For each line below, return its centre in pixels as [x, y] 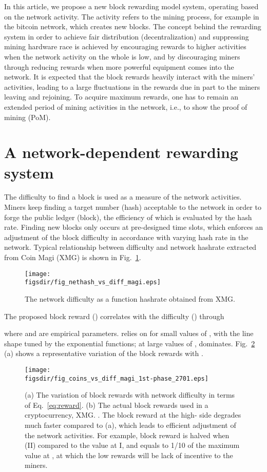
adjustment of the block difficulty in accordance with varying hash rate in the [126, 237]
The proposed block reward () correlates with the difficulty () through [114, 316]
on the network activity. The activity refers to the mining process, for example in [132, 16]
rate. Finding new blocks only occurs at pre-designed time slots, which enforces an [134, 227]
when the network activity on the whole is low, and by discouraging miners [122, 56]
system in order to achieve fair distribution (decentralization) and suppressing [127, 36]
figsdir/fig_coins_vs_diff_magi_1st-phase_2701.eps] [117, 378]
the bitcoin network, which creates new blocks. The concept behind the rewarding [133, 26]
